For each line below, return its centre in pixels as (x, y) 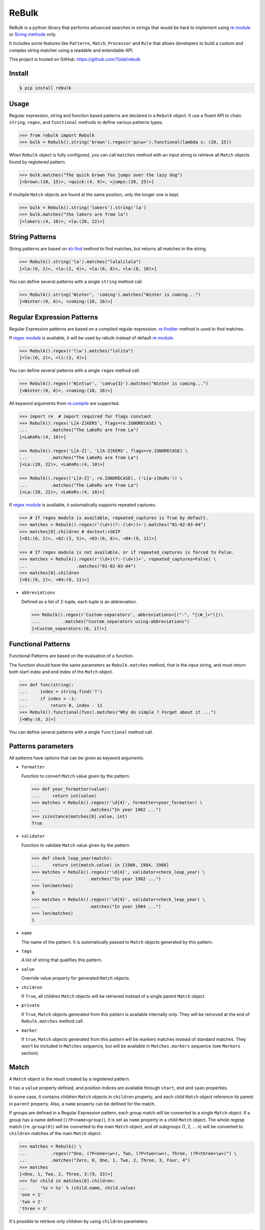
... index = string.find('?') (61, 692)
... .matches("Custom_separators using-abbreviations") (111, 622)
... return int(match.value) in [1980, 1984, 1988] (100, 865)
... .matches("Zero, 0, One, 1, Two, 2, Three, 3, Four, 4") (105, 1160)
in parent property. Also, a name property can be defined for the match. (82, 1104)
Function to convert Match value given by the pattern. (76, 776)
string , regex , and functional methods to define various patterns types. (86, 122)
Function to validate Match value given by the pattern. (76, 845)
